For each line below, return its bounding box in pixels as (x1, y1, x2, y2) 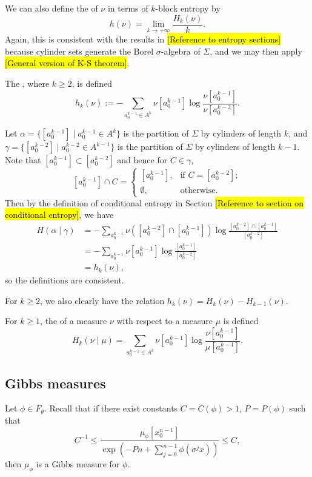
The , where (5, 77, 50, 90)
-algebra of (161, 44, 201, 57)
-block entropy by (155, 2, 221, 14)
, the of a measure (40, 314, 107, 327)
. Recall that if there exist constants (44, 402, 178, 414)
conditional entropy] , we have (5, 208, 114, 221)
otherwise (180, 186, 216, 195)
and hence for (117, 154, 168, 166)
